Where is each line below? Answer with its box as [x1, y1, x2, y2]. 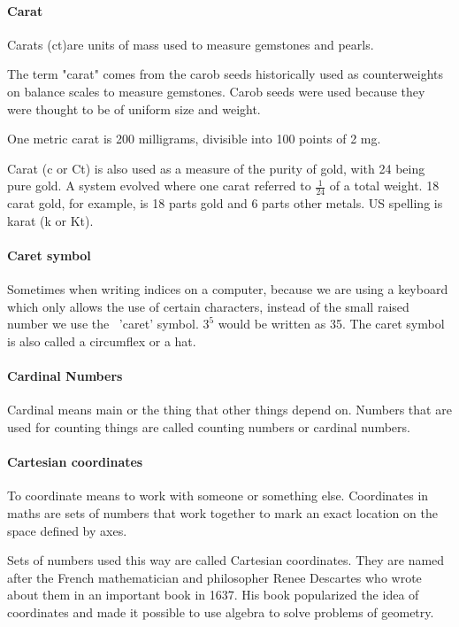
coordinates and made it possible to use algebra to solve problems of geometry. [7, 602, 434, 621]
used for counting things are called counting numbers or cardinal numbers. [7, 417, 410, 436]
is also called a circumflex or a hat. [7, 331, 196, 350]
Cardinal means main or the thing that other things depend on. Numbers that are [7, 400, 452, 419]
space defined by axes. [7, 521, 127, 539]
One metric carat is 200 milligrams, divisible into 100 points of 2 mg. [7, 129, 381, 148]
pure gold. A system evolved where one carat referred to [7, 176, 311, 195]
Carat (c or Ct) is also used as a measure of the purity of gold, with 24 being [7, 159, 425, 177]
